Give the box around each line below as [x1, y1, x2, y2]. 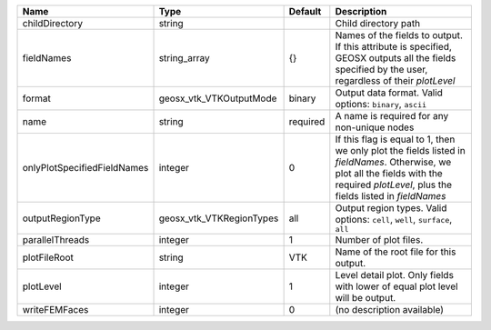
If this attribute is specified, [335, 41, 452, 53]
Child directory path [335, 17, 421, 29]
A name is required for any [335, 110, 449, 122]
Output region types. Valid [335, 202, 447, 214]
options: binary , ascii [335, 98, 427, 110]
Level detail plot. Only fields [335, 269, 455, 281]
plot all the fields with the [335, 167, 443, 179]
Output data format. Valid [335, 86, 443, 99]
